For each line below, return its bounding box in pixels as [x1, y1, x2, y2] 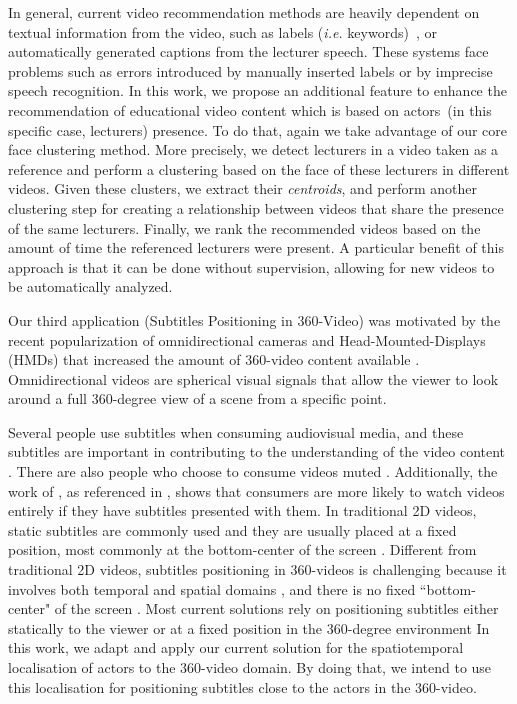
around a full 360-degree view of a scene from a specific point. [8, 388, 387, 409]
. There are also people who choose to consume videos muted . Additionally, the [8, 461, 498, 482]
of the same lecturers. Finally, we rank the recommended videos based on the [8, 217, 481, 238]
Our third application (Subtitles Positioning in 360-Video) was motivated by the [8, 309, 501, 330]
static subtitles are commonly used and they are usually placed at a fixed [8, 519, 457, 540]
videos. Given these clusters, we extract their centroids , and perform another [8, 178, 478, 199]
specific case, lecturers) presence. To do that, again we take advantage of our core [8, 119, 507, 140]
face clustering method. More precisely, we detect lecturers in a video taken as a [8, 139, 499, 160]
